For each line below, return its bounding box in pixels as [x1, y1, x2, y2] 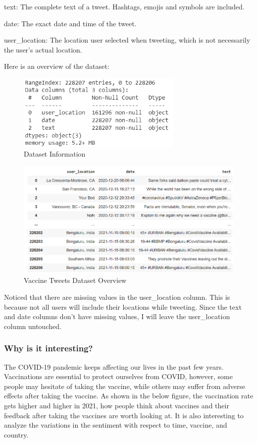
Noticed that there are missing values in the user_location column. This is [4, 291, 230, 302]
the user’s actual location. [4, 44, 82, 55]
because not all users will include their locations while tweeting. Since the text [4, 301, 242, 312]
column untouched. [4, 321, 61, 331]
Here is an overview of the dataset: [4, 61, 109, 71]
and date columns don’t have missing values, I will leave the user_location [4, 311, 230, 322]
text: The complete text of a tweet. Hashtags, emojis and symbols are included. [4, 1, 245, 11]
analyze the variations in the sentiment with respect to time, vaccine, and [4, 420, 227, 430]
